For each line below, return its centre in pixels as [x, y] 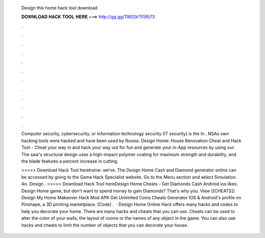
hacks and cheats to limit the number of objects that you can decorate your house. [105, 225]
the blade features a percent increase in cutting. [70, 161]
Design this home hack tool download [59, 8]
